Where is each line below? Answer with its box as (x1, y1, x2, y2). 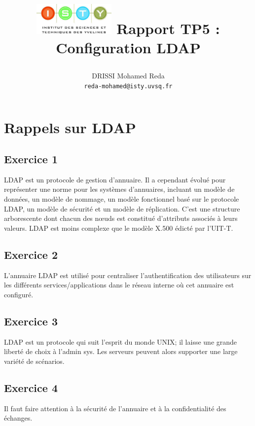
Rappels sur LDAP (4, 117, 136, 138)
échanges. (4, 413, 33, 423)
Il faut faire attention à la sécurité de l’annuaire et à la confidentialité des (4, 403, 226, 413)
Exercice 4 (4, 380, 58, 395)
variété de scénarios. (4, 355, 65, 366)
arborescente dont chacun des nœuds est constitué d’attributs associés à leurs (4, 213, 238, 223)
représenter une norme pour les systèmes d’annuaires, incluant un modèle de (4, 184, 235, 194)
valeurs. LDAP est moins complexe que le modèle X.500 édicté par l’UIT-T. (4, 222, 233, 233)
